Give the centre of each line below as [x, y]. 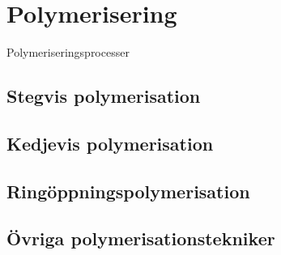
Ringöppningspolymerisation [128, 191]
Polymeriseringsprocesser [68, 52]
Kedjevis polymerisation [110, 143]
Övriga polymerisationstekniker [141, 238]
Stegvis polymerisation [104, 96]
